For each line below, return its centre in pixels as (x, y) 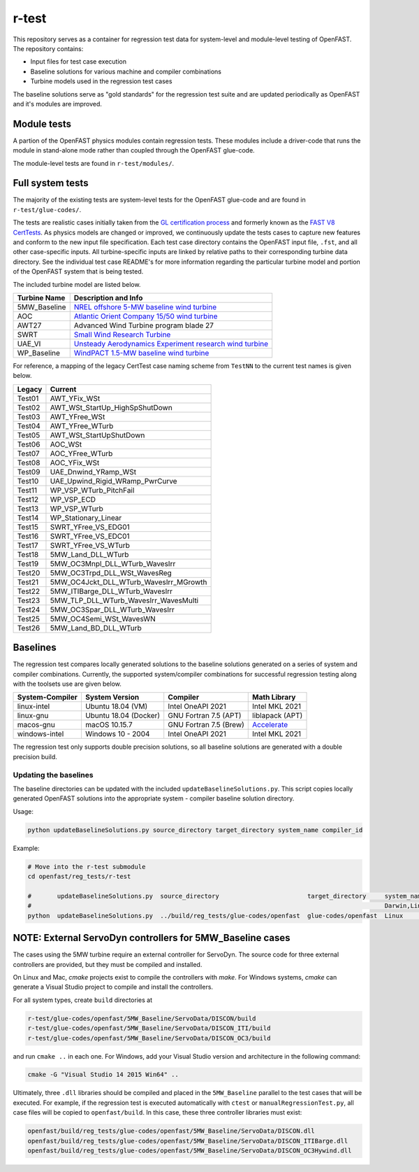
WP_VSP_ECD (73, 499)
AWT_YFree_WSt (78, 416)
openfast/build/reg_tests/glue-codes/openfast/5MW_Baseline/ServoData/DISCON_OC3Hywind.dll (190, 1151)
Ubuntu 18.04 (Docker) (123, 716)
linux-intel (34, 707)
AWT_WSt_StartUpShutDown (97, 435)
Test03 (29, 416)
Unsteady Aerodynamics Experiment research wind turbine (171, 344)
